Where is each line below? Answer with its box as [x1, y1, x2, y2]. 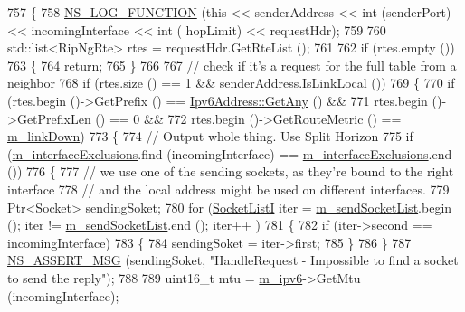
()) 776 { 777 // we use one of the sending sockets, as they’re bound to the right [7, 162, 454, 181]
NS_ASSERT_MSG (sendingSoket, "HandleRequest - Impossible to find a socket [7, 251, 459, 269]
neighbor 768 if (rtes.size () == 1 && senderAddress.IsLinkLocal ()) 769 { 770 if [7, 73, 455, 92]
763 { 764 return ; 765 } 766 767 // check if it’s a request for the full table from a [7, 55, 457, 74]
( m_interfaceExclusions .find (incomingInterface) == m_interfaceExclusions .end [7, 144, 452, 163]
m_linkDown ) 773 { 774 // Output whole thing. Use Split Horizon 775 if [7, 127, 413, 146]
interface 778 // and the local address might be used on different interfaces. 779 [7, 179, 450, 198]
